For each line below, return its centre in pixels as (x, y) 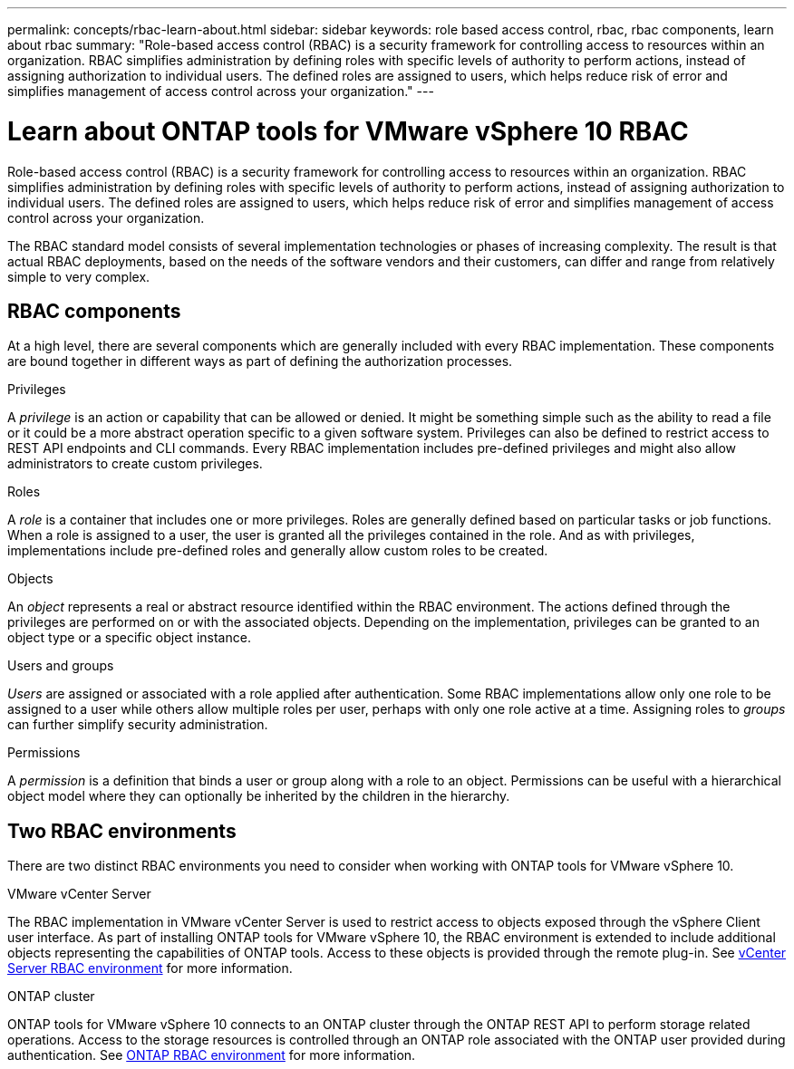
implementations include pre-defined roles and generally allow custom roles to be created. (278, 551)
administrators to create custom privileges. (135, 464)
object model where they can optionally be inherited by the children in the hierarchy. (259, 796)
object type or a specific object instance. (129, 638)
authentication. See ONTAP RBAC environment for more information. (212, 1055)
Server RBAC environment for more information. (150, 968)
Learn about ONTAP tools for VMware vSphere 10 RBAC (348, 131)
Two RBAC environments (122, 831)
